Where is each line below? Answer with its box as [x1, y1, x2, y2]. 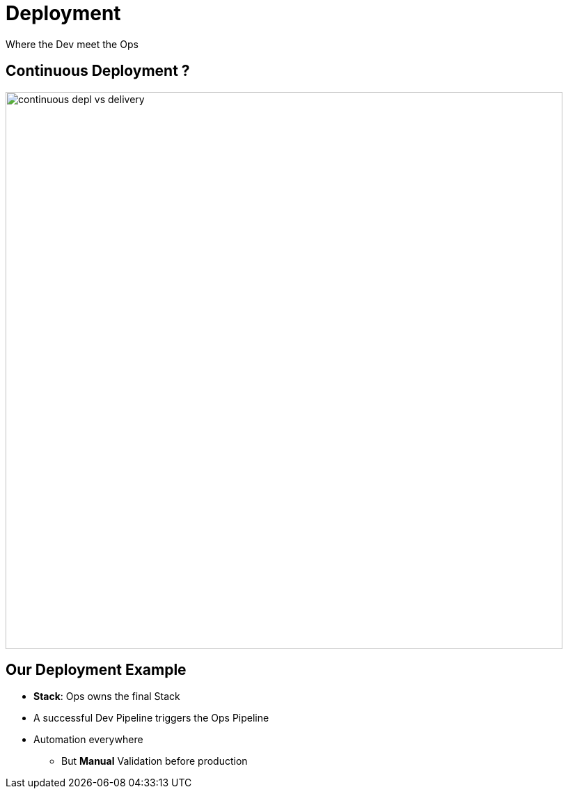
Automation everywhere [33, 733, 143, 746]
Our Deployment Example [6, 661, 187, 679]
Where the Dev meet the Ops [6, 38, 139, 50]
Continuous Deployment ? [6, 62, 190, 80]
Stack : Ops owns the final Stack [33, 690, 180, 703]
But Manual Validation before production [61, 755, 248, 768]
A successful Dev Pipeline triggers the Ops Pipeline [33, 712, 269, 724]
